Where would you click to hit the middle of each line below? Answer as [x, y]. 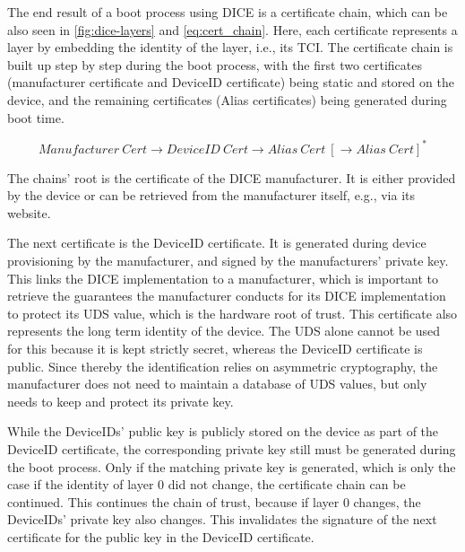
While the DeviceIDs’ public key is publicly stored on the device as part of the [223, 431]
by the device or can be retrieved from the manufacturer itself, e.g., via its [211, 195]
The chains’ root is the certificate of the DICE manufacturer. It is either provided [232, 177]
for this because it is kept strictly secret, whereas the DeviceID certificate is [215, 348]
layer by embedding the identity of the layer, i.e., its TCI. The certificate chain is [230, 47]
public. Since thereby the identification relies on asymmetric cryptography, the [223, 366]
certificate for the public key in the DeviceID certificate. [161, 536]
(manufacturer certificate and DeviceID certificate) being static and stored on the [231, 82]
